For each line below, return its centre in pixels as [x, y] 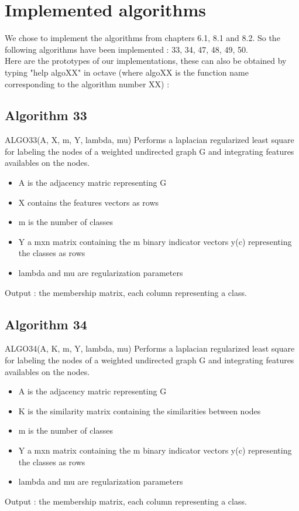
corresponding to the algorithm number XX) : [87, 84]
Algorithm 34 [46, 324]
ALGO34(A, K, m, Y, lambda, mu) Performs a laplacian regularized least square [150, 348]
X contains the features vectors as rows [89, 202]
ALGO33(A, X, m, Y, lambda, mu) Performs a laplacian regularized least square [149, 140]
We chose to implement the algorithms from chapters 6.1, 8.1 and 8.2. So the [142, 38]
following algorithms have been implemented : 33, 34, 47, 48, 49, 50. [126, 49]
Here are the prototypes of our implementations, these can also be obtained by [146, 61]
